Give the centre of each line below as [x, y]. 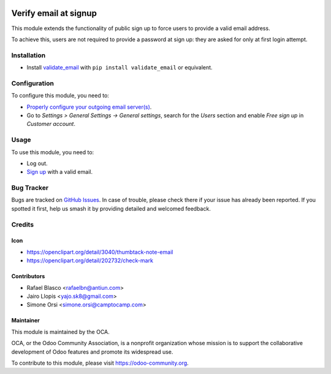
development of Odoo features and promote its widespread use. [92, 352]
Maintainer [25, 321]
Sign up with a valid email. [60, 172]
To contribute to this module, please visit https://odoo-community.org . [100, 363]
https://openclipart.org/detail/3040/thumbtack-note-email [100, 252]
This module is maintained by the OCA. [60, 332]
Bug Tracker [30, 188]
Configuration [33, 83]
